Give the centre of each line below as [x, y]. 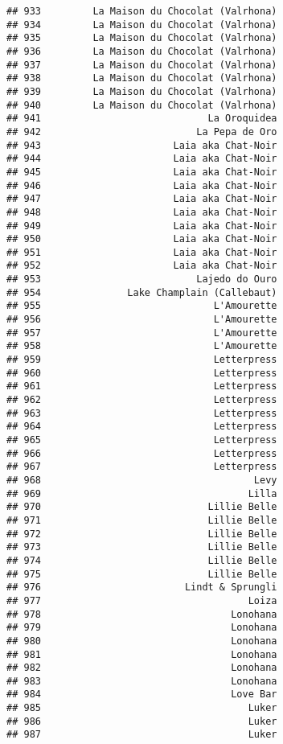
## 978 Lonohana [142, 614]
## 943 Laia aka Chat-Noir [142, 145]
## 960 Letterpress [142, 373]
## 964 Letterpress [142, 427]
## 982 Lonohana [142, 668]
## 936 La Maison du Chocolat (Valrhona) [142, 51]
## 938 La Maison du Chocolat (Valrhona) [142, 78]
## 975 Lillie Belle [142, 574]
